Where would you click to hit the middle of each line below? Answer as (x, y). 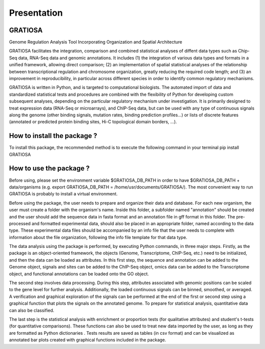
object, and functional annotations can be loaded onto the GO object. (79, 274)
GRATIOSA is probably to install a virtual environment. (63, 194)
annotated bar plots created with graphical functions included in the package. (88, 340)
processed (20, 223)
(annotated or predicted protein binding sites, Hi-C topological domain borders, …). (93, 122)
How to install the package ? (53, 136)
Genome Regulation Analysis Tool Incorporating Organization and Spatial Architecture (96, 42)
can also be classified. (32, 310)
